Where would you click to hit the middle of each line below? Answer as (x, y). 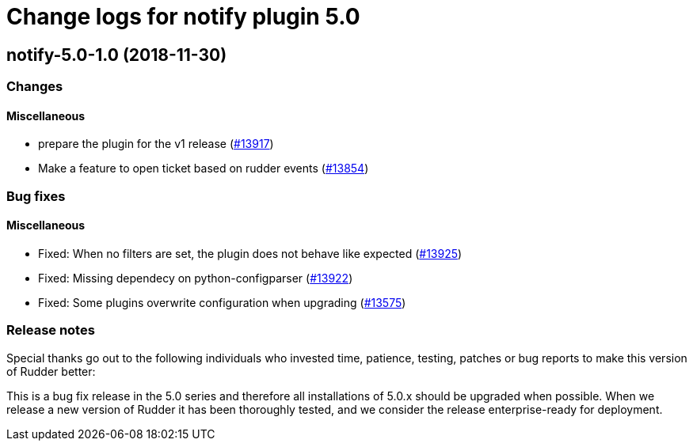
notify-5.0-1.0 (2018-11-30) (117, 55)
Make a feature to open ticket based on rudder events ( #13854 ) (204, 169)
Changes (35, 87)
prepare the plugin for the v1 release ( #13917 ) (156, 144)
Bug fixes (36, 196)
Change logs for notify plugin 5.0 (183, 17)
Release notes (51, 330)
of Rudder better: (51, 371)
